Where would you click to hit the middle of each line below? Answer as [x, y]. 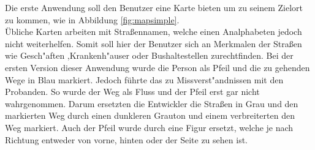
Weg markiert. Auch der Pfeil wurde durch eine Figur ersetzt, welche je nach [149, 127]
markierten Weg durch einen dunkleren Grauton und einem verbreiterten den [150, 115]
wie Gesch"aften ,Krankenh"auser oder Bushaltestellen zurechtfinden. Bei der [149, 55]
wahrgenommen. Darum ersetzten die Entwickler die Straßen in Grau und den [152, 103]
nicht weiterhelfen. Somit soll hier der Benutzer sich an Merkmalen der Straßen [154, 43]
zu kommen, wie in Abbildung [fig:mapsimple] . [92, 19]
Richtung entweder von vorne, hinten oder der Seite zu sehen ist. [126, 139]
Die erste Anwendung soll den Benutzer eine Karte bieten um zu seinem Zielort [154, 7]
